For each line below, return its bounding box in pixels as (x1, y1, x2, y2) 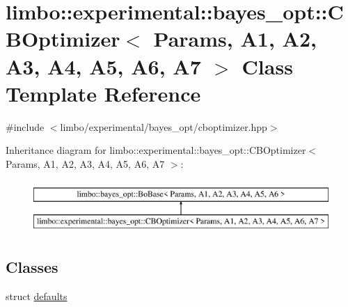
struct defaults (6, 288, 68, 303)
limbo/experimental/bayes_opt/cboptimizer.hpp (60, 119, 267, 134)
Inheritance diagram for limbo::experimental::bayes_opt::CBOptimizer (6, 143, 306, 157)
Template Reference (6, 79, 201, 107)
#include (6, 119, 45, 134)
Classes (6, 256, 58, 278)
